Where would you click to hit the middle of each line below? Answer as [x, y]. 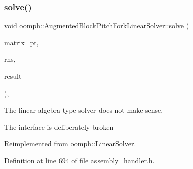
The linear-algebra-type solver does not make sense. [84, 110]
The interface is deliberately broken [59, 126]
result [13, 76]
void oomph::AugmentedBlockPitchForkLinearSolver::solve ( [97, 25]
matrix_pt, [21, 42]
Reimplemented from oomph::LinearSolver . [70, 144]
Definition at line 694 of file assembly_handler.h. [79, 160]
